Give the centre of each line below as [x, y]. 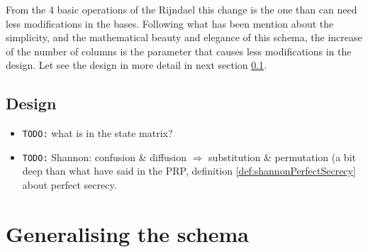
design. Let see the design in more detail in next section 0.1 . [136, 65]
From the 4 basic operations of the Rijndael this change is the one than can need [182, 9]
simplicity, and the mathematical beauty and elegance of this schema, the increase [184, 37]
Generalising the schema [128, 233]
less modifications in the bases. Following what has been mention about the [170, 23]
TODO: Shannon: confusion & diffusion [105, 157]
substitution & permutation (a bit [282, 157]
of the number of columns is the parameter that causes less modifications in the [179, 51]
